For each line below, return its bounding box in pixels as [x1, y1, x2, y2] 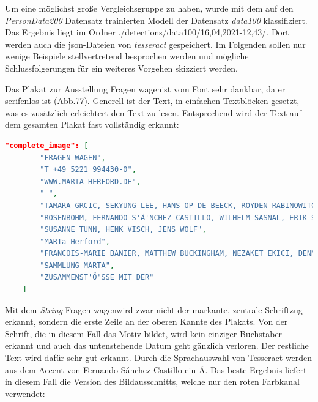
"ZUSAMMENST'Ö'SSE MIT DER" [40, 273, 154, 282]
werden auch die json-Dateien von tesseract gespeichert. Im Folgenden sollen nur [5, 37, 306, 50]
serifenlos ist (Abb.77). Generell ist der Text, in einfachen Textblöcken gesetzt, [5, 94, 300, 107]
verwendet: [5, 387, 45, 400]
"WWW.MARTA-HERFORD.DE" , [40, 177, 141, 186]
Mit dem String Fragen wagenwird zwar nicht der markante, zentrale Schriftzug [5, 303, 303, 316]
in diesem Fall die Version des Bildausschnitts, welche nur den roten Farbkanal [5, 375, 300, 388]
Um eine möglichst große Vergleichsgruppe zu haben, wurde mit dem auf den [5, 2, 294, 14]
